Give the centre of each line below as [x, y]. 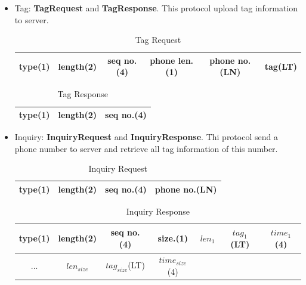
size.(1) [173, 238]
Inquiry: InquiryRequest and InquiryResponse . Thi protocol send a [146, 137]
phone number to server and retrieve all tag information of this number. [146, 148]
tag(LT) [281, 66]
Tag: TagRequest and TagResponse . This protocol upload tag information [156, 8]
